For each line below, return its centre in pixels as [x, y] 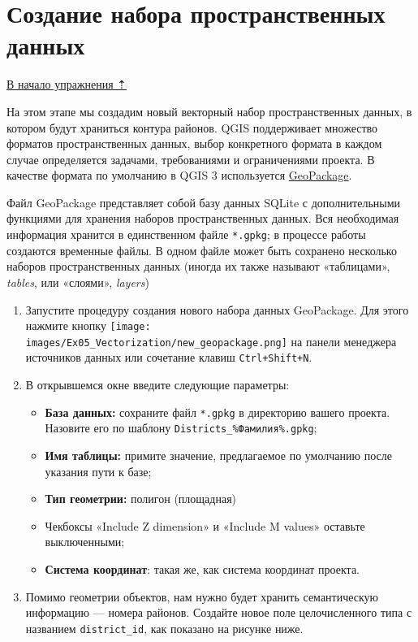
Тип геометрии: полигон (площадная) [141, 499]
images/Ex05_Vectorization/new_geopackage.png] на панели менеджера [211, 341]
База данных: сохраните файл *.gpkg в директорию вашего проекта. [218, 412]
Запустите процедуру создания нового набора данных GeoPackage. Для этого [217, 309]
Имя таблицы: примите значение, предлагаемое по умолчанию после [218, 455]
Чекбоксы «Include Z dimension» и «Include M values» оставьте [205, 525]
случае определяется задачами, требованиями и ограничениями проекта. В [191, 159]
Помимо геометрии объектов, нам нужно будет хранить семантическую [202, 596]
